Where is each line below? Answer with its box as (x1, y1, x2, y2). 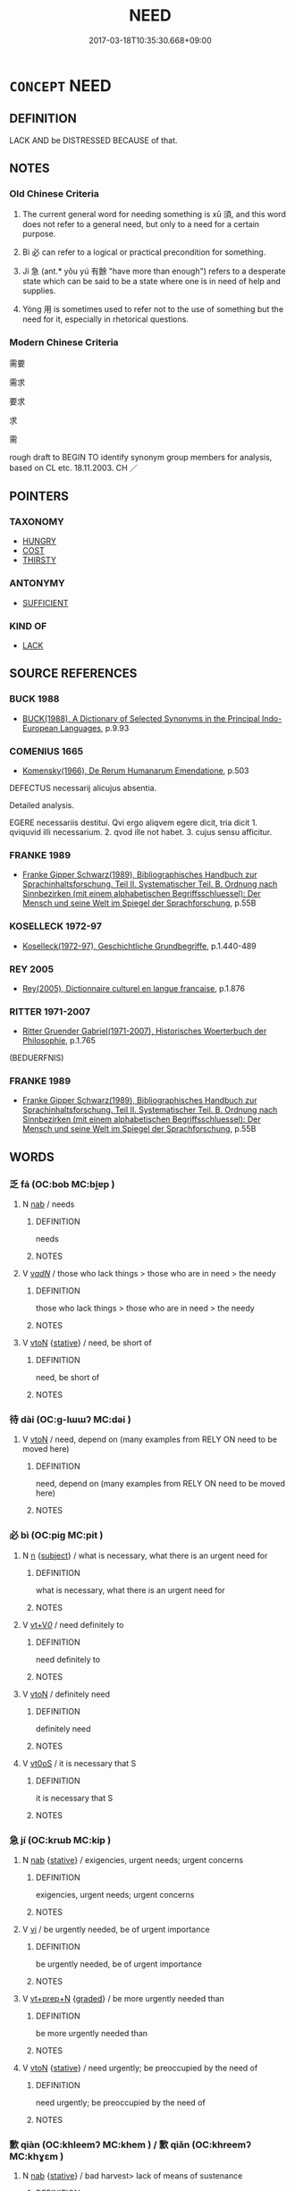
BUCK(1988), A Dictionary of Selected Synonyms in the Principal (21, 712, 261, 724)
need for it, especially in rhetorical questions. (21, 314, 190, 324)
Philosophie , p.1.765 (21, 1035, 96, 1046)
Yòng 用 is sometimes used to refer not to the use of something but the (21, 304, 284, 315)
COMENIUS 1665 (9, 745, 83, 757)
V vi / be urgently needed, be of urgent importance (21, 1924, 210, 1935)
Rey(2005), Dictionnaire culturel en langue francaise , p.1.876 (21, 982, 246, 993)
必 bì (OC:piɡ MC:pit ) (9, 1529, 104, 1542)
